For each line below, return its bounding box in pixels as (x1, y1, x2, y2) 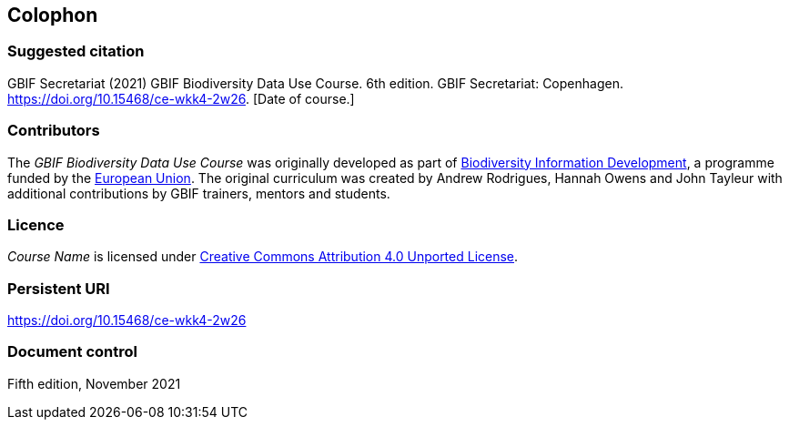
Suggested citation (7, 42, 145, 61)
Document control (7, 342, 137, 361)
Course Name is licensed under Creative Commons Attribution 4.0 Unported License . (7, 249, 519, 265)
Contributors (7, 121, 100, 140)
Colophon (7, 4, 98, 26)
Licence (7, 215, 65, 234)
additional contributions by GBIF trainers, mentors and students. (7, 185, 390, 201)
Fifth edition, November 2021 (7, 375, 181, 391)
